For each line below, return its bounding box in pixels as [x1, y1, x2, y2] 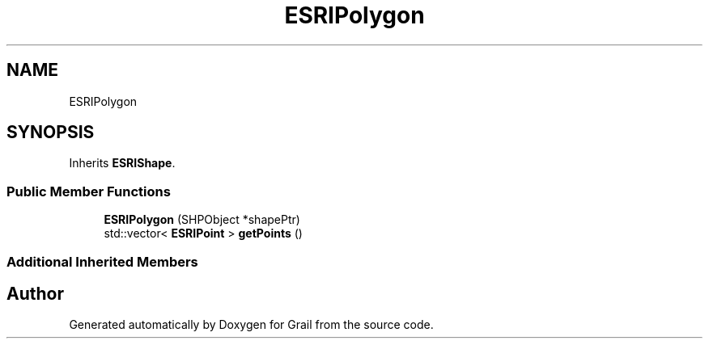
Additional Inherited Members [6, 253, 198, 270]
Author [6, 283, 64, 304]
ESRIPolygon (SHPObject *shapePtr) [104, 212, 300, 227]
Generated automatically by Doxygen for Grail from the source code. [69, 318, 434, 332]
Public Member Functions [6, 183, 171, 200]
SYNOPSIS [6, 122, 95, 143]
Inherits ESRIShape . [69, 156, 176, 170]
